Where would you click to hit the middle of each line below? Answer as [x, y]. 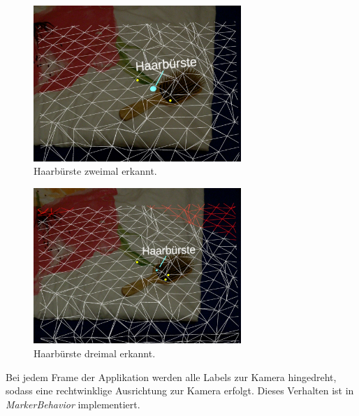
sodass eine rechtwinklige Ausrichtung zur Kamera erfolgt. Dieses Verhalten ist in [180, 390]
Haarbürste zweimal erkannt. [95, 171]
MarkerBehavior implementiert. [73, 404]
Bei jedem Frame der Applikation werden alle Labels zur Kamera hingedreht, [171, 376]
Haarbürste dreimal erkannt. [95, 353]
